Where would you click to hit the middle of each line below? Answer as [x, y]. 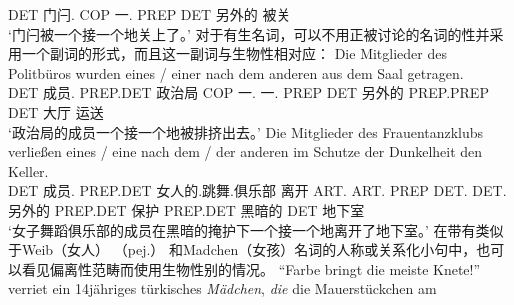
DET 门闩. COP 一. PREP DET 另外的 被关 [149, 14]
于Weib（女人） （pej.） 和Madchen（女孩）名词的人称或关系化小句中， [242, 249]
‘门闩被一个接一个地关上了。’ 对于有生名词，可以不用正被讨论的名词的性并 [249, 33]
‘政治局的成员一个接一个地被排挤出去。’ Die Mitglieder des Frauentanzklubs [246, 131]
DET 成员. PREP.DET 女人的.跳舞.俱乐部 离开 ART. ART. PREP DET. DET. [257, 190]
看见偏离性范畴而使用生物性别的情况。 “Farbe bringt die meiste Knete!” [251, 268]
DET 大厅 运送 [56, 111]
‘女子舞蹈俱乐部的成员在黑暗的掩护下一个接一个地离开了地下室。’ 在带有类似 [256, 229]
